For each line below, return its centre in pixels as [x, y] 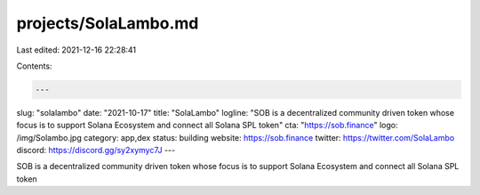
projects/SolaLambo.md [108, 23]
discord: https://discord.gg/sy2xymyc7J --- [96, 150]
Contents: [34, 66]
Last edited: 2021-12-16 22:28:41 [76, 50]
